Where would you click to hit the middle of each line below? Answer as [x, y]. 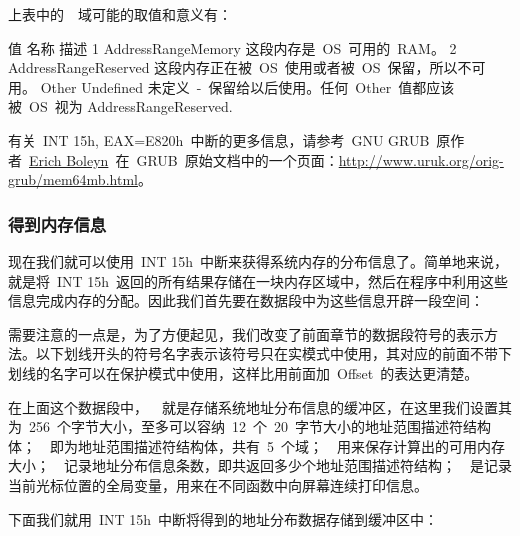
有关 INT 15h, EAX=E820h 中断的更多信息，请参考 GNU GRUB [219, 139]
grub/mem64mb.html [73, 179]
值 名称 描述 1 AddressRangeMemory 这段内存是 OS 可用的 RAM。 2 [232, 47]
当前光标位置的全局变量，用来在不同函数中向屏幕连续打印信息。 [218, 484]
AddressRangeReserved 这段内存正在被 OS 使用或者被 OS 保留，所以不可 [247, 67]
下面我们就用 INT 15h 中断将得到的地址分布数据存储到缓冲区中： [223, 518]
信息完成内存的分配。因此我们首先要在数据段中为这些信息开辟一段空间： [246, 300]
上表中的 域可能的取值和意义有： [120, 14]
